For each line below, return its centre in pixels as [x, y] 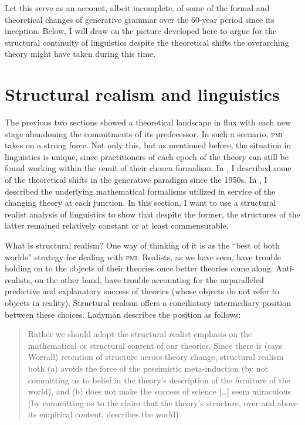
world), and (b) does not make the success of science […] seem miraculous [159, 391]
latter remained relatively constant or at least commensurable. [117, 225]
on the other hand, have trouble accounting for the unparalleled [149, 279]
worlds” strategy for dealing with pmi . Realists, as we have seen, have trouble [143, 256]
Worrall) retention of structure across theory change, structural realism [156, 357]
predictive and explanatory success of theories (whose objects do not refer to [142, 291]
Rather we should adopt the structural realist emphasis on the [140, 334]
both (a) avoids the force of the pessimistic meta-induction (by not [148, 368]
